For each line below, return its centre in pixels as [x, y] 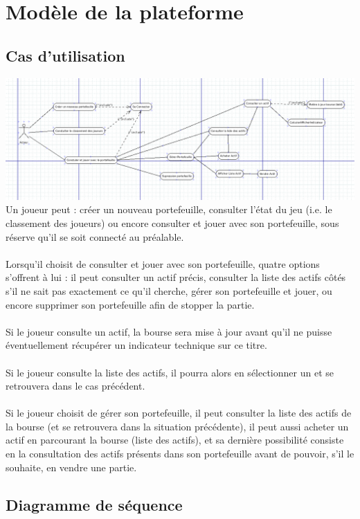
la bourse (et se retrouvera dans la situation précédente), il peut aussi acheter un [177, 426]
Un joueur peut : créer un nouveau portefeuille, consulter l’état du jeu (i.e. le [169, 209]
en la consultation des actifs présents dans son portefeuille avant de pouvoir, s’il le [180, 454]
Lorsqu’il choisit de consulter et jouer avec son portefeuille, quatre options [163, 263]
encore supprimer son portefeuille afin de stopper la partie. [130, 304]
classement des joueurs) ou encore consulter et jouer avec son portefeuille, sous [172, 222]
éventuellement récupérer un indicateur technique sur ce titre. [136, 345]
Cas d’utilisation [65, 55]
